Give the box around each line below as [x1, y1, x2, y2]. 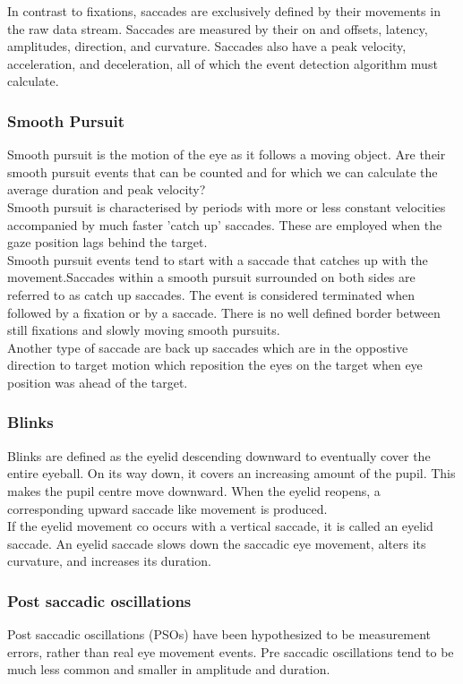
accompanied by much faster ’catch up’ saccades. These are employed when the [7, 215, 442, 234]
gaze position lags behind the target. [7, 233, 208, 252]
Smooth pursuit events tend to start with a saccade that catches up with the [7, 250, 428, 269]
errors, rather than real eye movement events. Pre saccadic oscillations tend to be [7, 642, 454, 661]
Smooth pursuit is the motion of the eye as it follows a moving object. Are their [7, 145, 446, 164]
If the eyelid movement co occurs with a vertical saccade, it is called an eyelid [7, 517, 433, 535]
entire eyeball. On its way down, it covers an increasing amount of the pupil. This [7, 464, 456, 483]
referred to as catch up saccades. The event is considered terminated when [7, 285, 416, 304]
